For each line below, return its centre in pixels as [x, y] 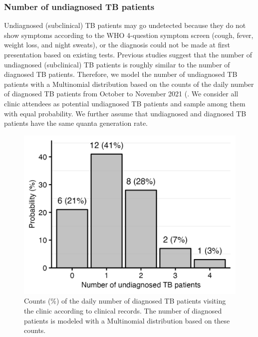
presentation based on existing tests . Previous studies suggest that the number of [128, 54]
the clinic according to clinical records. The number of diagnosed [123, 310]
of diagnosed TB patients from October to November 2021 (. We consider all [121, 94]
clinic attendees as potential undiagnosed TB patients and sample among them [125, 103]
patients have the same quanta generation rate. [76, 123]
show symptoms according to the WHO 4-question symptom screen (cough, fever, [129, 35]
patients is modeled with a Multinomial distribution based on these [127, 320]
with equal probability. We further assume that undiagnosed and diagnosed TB [125, 113]
